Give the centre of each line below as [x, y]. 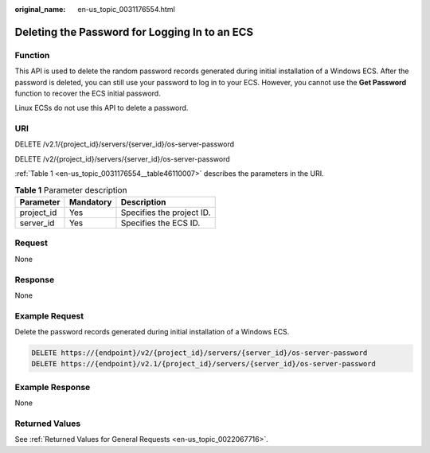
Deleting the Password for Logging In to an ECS [134, 32]
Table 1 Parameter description [71, 189]
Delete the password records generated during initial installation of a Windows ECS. [152, 332]
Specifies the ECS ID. [160, 223]
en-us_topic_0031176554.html [126, 9]
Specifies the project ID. [166, 213]
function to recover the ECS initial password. [88, 93]
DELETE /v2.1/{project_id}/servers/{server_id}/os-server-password [125, 144]
